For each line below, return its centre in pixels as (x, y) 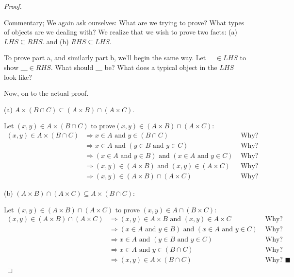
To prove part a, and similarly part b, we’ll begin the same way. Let (105, 58)
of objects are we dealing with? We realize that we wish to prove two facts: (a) (121, 32)
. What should (72, 67)
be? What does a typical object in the (161, 67)
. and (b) (56, 41)
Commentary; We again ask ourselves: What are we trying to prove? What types (124, 22)
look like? (18, 77)
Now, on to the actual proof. (46, 93)
